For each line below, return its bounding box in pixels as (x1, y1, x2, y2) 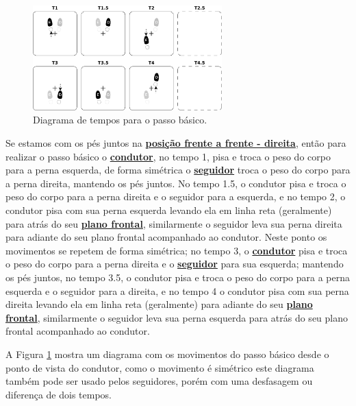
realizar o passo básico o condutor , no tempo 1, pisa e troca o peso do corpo (5, 149, 331, 163)
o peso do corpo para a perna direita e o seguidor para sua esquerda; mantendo (5, 256, 344, 271)
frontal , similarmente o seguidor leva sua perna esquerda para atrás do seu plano (5, 310, 348, 324)
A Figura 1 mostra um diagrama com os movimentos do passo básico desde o (5, 346, 329, 361)
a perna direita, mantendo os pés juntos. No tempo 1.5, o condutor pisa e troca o (5, 176, 346, 190)
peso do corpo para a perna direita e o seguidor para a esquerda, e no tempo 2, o (5, 189, 346, 204)
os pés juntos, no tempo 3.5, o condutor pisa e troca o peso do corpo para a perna (5, 270, 351, 284)
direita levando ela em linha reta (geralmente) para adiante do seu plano (5, 297, 313, 311)
